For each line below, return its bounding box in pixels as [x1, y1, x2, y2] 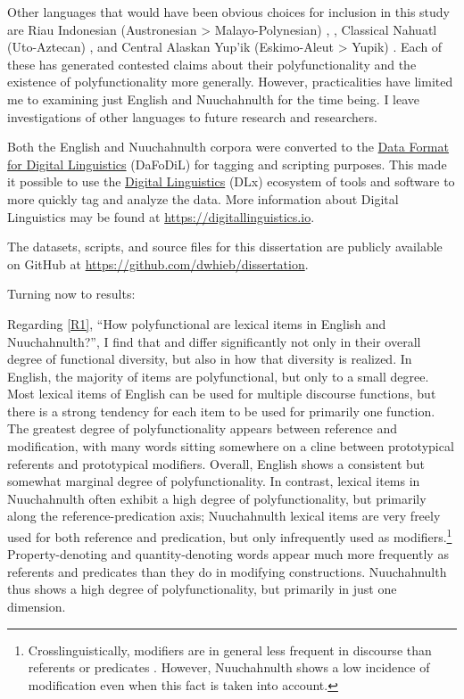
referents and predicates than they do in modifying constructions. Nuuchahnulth [7, 562, 447, 580]
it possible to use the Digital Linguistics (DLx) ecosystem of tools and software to [7, 172, 455, 191]
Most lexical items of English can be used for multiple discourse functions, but [7, 384, 436, 403]
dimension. [7, 597, 66, 616]
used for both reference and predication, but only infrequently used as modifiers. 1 [7, 525, 452, 546]
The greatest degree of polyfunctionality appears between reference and [7, 419, 398, 438]
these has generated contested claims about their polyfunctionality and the [7, 54, 417, 73]
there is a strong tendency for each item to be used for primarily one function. [7, 401, 435, 420]
